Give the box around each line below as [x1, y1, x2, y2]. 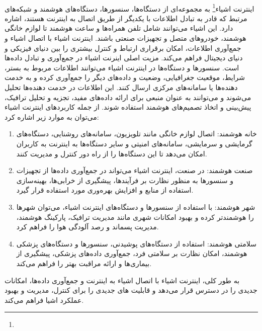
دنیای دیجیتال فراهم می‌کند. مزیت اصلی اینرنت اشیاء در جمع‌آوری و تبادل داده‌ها [5, 52, 243, 63]
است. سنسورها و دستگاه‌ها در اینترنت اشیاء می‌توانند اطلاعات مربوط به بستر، [5, 62, 239, 72]
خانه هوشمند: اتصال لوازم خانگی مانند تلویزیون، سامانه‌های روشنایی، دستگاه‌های [16, 128, 257, 139]
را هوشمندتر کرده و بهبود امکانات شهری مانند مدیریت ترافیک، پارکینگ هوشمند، [16, 211, 254, 222]
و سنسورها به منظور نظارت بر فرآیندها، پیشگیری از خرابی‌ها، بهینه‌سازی [16, 175, 233, 185]
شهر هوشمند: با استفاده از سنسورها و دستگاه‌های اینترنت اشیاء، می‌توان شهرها [16, 201, 255, 212]
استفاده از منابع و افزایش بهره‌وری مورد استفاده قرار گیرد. [16, 185, 194, 195]
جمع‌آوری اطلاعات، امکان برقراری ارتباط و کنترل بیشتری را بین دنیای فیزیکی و [5, 42, 241, 53]
